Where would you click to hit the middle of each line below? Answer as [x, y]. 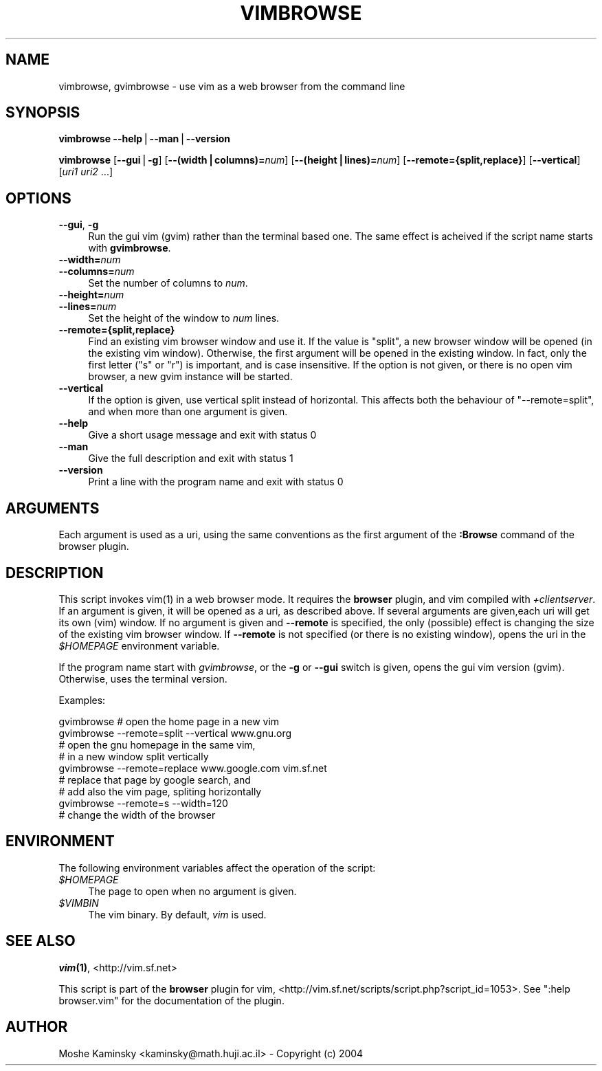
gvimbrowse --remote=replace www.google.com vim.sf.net [193, 768]
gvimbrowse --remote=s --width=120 [143, 803]
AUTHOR [37, 1027]
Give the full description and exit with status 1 [191, 459]
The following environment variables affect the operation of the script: [217, 868]
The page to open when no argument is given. [192, 891]
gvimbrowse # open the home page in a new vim [169, 721]
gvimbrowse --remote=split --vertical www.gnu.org [175, 733]
